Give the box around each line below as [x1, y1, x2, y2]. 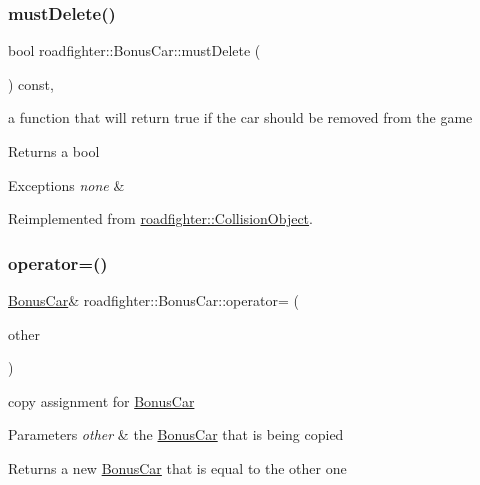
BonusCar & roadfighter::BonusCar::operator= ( [8, 290, 299, 310]
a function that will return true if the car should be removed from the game [8, 107, 473, 128]
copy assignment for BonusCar [8, 390, 195, 411]
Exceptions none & [8, 174, 125, 195]
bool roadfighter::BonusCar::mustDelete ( [8, 40, 261, 61]
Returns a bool [8, 141, 100, 161]
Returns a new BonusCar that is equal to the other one [8, 457, 347, 478]
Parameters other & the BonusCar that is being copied [8, 424, 344, 445]
